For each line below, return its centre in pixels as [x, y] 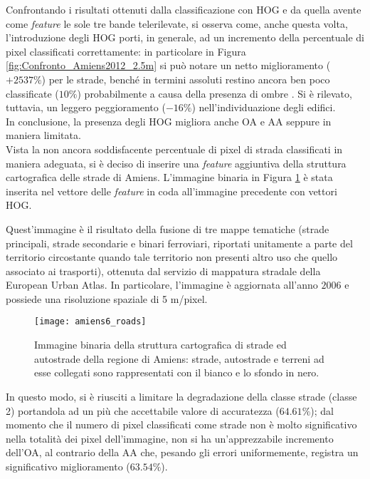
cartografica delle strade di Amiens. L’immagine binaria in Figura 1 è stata [169, 177]
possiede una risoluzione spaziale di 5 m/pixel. [107, 298]
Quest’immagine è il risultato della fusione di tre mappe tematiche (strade [168, 228]
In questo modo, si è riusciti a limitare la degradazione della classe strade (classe [181, 396]
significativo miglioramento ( [68, 466]
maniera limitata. [43, 135]
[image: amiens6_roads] [90, 322]
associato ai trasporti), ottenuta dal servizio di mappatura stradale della [163, 271]
